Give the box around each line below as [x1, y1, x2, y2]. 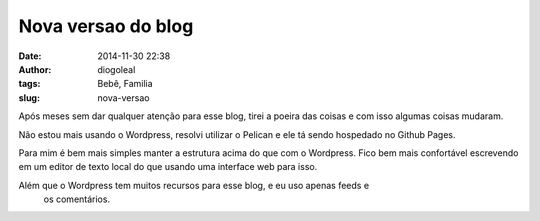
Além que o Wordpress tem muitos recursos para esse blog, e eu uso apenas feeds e [18, 179, 370, 191]
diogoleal [97, 63, 136, 75]
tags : [18, 78, 41, 90]
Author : [18, 63, 52, 75]
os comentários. [43, 193, 110, 205]
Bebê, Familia [97, 78, 154, 90]
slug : [18, 91, 40, 104]
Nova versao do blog [18, 15, 194, 37]
